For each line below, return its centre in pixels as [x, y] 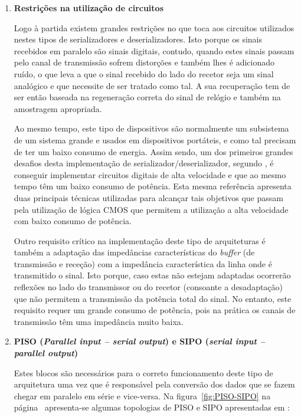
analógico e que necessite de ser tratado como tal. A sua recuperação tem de [152, 85]
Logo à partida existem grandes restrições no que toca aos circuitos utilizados [154, 27]
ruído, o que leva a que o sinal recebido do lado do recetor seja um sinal [144, 73]
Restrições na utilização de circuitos [89, 8]
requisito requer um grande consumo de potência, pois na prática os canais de [155, 310]
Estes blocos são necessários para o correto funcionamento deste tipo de [143, 372]
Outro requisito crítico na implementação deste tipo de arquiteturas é [140, 240]
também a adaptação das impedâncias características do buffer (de [134, 252]
